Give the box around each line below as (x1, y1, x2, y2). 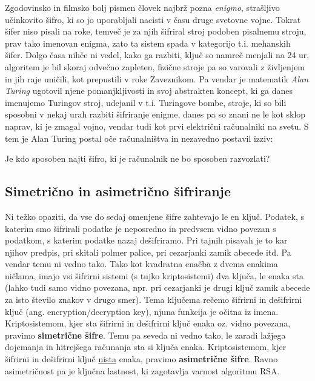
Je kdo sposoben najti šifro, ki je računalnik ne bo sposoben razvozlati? (5, 152, 270, 165)
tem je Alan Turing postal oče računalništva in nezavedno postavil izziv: (5, 131, 273, 144)
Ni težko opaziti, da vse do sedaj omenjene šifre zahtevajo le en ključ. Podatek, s (5, 210, 305, 222)
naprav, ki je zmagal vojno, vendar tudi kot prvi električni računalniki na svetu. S (5, 119, 309, 132)
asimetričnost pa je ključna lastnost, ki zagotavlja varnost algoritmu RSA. (5, 364, 280, 377)
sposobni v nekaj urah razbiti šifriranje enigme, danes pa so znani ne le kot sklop (5, 108, 306, 121)
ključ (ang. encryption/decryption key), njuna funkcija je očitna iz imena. (5, 305, 279, 317)
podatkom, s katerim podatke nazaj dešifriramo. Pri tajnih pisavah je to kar (5, 234, 288, 247)
